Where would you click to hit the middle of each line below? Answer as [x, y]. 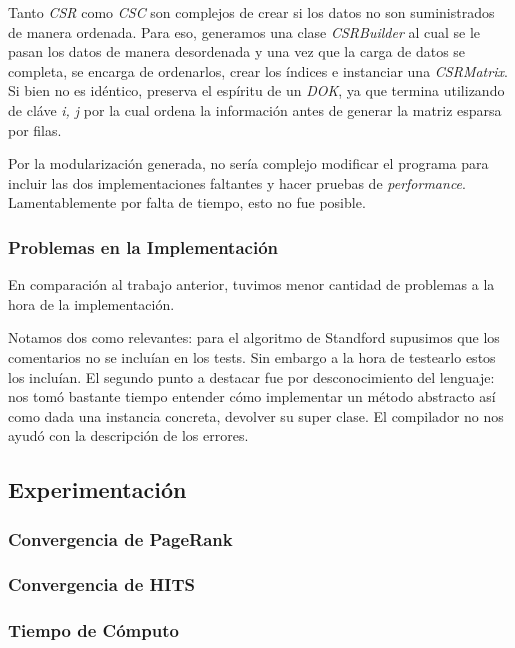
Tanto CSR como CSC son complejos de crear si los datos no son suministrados [251, 12]
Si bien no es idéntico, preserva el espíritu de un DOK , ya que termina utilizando [256, 90]
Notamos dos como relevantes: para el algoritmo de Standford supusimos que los [254, 337]
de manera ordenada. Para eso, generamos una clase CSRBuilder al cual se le [244, 31]
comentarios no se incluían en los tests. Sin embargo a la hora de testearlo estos [252, 356]
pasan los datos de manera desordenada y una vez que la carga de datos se [237, 51]
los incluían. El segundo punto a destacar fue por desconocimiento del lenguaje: [251, 376]
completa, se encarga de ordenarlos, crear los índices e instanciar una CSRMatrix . [258, 70]
